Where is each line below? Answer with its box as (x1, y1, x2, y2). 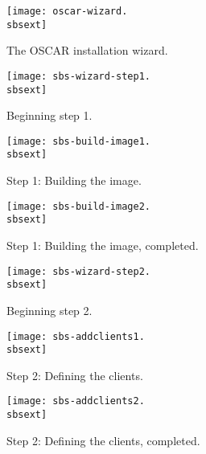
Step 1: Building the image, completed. (6, 237, 199, 254)
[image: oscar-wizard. (6, 6, 128, 17)
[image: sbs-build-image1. (6, 135, 150, 147)
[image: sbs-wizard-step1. (6, 70, 150, 82)
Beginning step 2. (6, 301, 93, 318)
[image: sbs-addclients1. (6, 330, 145, 342)
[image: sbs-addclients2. (6, 395, 145, 407)
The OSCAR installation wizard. (6, 42, 168, 59)
